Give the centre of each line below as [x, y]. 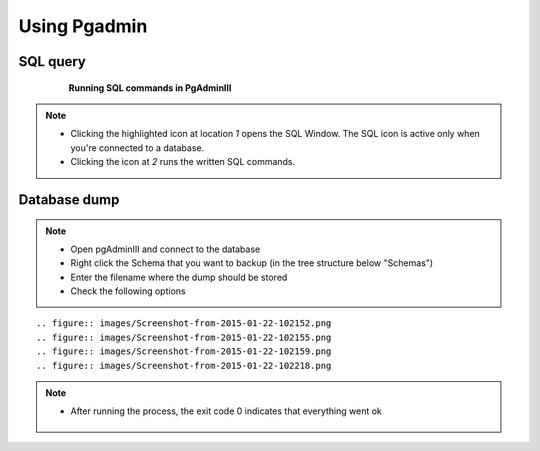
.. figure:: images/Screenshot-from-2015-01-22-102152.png [184, 323]
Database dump [69, 199]
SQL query [52, 61]
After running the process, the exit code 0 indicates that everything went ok [226, 411]
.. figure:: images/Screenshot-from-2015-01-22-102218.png [184, 365]
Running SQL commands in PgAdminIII [150, 87]
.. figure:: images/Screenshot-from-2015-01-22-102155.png [184, 337]
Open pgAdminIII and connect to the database [165, 249]
